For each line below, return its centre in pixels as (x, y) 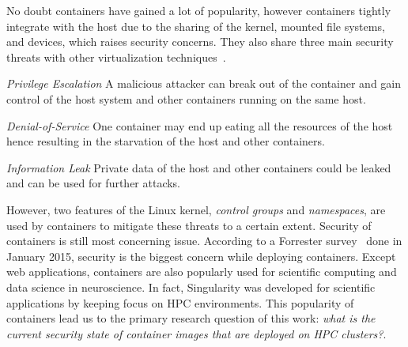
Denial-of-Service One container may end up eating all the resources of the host (200, 125)
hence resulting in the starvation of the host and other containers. (166, 141)
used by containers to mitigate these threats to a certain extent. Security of (189, 225)
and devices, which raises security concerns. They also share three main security (200, 41)
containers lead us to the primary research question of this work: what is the (191, 318)
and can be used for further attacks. (94, 183)
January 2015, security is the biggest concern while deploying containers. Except (201, 256)
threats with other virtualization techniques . (116, 57)
